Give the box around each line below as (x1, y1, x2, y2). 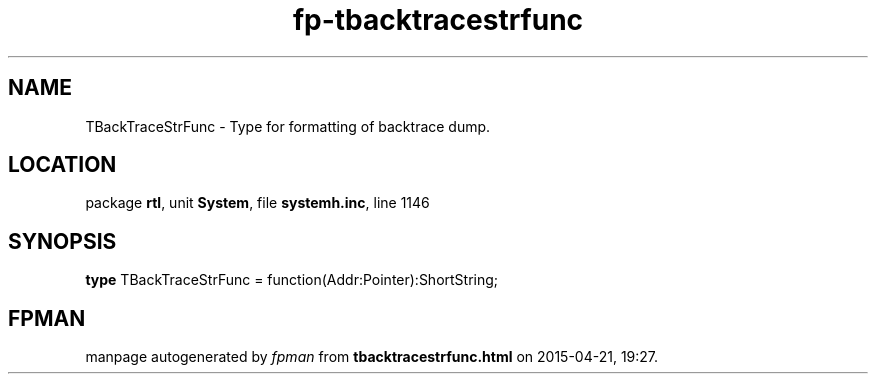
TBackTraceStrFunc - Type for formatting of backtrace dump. (85, 117, 491, 135)
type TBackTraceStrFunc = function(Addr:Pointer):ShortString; (85, 271, 499, 289)
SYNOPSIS (8, 228, 117, 254)
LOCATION (8, 152, 117, 178)
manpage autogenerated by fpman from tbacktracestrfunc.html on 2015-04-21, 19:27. (85, 348, 659, 366)
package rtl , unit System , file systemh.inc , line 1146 (85, 194, 430, 212)
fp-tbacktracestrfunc (292, 3, 584, 37)
